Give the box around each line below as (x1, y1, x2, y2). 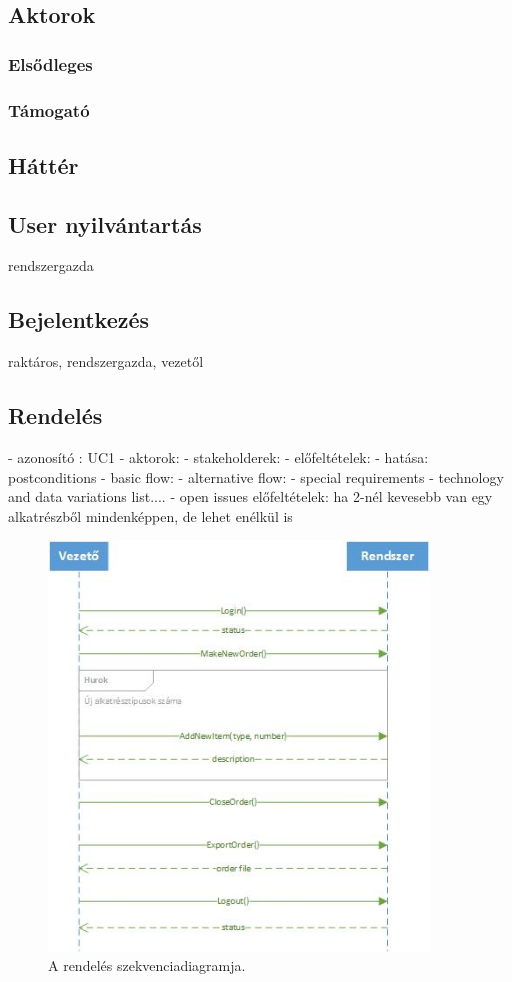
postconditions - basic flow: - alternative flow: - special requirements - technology (8, 466, 504, 487)
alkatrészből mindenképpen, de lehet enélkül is (8, 505, 293, 526)
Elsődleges (8, 51, 93, 76)
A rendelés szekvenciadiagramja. (48, 955, 246, 976)
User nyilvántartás (8, 208, 202, 239)
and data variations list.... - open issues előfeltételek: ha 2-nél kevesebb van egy (8, 486, 493, 507)
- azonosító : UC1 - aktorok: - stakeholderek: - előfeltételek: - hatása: (8, 447, 429, 468)
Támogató (8, 97, 90, 122)
